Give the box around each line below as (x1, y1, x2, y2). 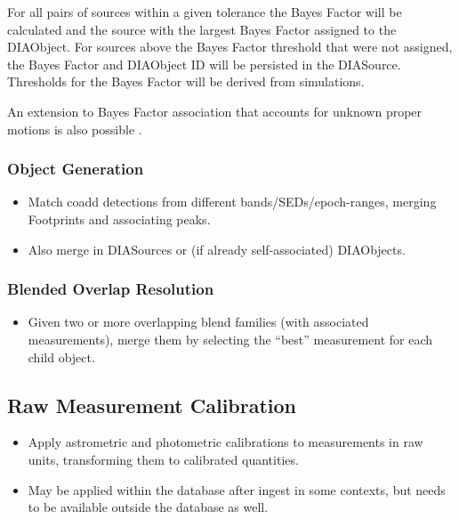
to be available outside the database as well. (28, 498, 269, 516)
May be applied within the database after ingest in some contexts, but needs (28, 480, 446, 499)
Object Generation (7, 158, 144, 180)
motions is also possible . (7, 119, 142, 138)
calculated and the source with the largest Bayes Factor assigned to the (7, 20, 397, 38)
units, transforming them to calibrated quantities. (28, 450, 299, 468)
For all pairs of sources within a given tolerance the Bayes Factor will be (7, 3, 402, 20)
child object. (28, 347, 95, 366)
